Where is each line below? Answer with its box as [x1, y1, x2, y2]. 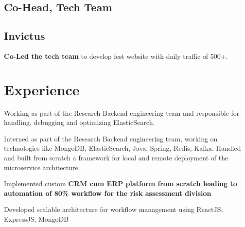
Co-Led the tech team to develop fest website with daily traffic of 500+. [4, 51, 228, 61]
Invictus [4, 28, 45, 43]
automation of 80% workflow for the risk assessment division [4, 188, 211, 198]
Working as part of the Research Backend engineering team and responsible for [4, 107, 240, 118]
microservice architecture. [4, 162, 80, 172]
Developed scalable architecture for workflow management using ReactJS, [4, 204, 223, 214]
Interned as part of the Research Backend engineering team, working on [4, 133, 218, 143]
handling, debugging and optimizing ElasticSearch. [4, 117, 155, 127]
